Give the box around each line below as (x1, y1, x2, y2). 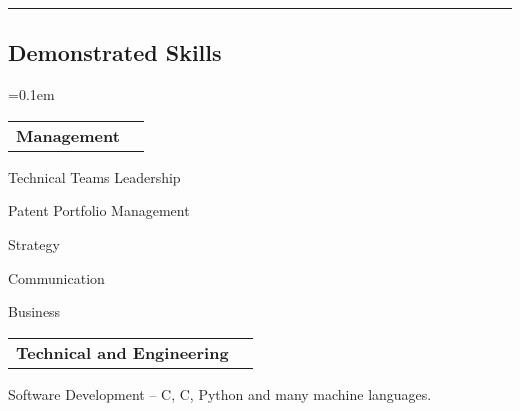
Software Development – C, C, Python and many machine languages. (8, 383, 432, 404)
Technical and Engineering (16, 340, 229, 364)
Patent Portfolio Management (8, 200, 190, 221)
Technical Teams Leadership (8, 166, 181, 187)
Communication (8, 267, 105, 288)
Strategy (8, 233, 60, 254)
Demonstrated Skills (8, 37, 222, 68)
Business (8, 301, 61, 322)
